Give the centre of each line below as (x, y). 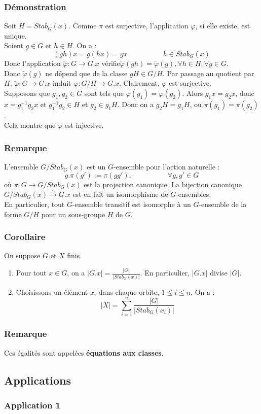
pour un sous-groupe (73, 214)
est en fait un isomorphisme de (120, 194)
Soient (14, 45)
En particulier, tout (34, 204)
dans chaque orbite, (129, 291)
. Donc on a (136, 104)
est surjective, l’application (147, 26)
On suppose (22, 255)
